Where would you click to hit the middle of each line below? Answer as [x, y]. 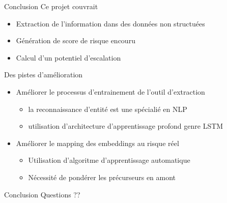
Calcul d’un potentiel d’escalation [68, 57]
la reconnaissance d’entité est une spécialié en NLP [108, 109]
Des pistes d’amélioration [44, 75]
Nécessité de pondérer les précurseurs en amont [102, 177]
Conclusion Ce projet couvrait [51, 6]
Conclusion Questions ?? [42, 194]
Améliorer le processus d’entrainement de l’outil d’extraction [110, 91]
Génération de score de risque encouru [76, 40]
